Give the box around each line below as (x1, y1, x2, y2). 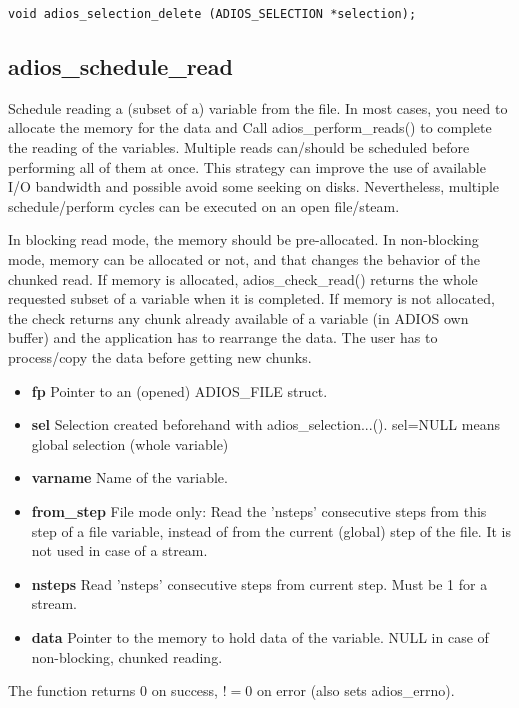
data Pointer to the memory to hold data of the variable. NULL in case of (31, 626, 489, 647)
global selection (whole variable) (31, 433, 229, 454)
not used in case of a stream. (31, 540, 208, 561)
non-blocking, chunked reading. (31, 646, 223, 667)
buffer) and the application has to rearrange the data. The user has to (8, 327, 438, 348)
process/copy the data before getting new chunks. (8, 346, 312, 367)
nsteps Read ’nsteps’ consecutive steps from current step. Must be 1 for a (31, 573, 488, 594)
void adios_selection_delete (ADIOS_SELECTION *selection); (8, 7, 417, 21)
